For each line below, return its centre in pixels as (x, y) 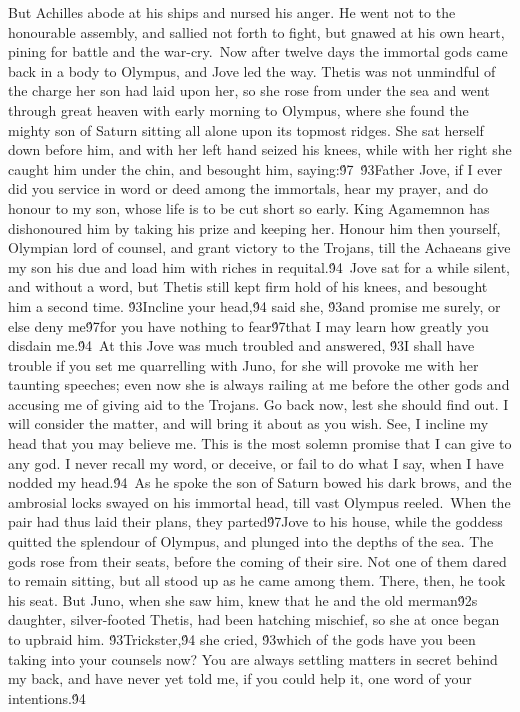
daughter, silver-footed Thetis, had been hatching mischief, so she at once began (254, 619)
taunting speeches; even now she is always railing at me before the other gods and (259, 384)
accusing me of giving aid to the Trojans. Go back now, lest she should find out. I (258, 403)
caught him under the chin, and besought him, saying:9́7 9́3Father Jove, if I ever (255, 168)
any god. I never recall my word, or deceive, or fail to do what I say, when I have (256, 462)
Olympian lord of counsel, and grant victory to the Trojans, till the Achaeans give (259, 247)
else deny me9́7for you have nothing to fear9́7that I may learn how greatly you (248, 325)
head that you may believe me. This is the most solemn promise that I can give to (260, 443)
